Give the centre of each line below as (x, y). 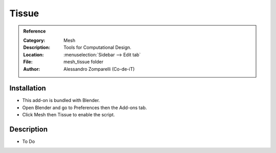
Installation (28, 88)
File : (28, 62)
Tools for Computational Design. (97, 47)
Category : (34, 40)
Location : (33, 55)
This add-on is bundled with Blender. (61, 100)
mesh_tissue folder (84, 62)
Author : (32, 69)
